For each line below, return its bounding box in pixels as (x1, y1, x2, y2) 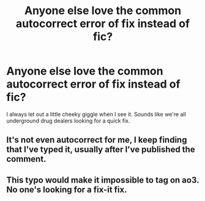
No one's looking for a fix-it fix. (6, 184, 127, 195)
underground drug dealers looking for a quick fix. (6, 117, 130, 124)
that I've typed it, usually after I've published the (6, 145, 195, 155)
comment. (6, 154, 47, 164)
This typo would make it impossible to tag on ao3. (6, 175, 199, 185)
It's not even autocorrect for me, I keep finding (6, 135, 187, 145)
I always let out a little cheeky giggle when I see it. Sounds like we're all (6, 110, 187, 118)
